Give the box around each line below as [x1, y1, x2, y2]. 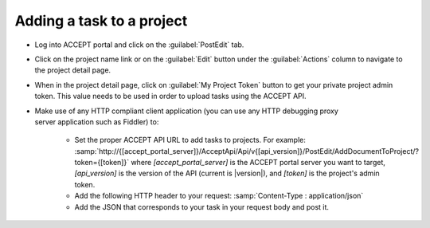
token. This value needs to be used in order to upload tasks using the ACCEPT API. [34, 92, 307, 101]
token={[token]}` [74, 158, 130, 167]
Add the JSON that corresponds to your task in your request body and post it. [74, 202, 330, 211]
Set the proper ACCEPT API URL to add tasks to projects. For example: [74, 136, 306, 145]
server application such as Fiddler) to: [34, 116, 159, 127]
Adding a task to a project [14, 12, 188, 29]
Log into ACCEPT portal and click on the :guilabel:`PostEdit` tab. [34, 40, 244, 49]
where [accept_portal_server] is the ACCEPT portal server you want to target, [131, 158, 385, 167]
